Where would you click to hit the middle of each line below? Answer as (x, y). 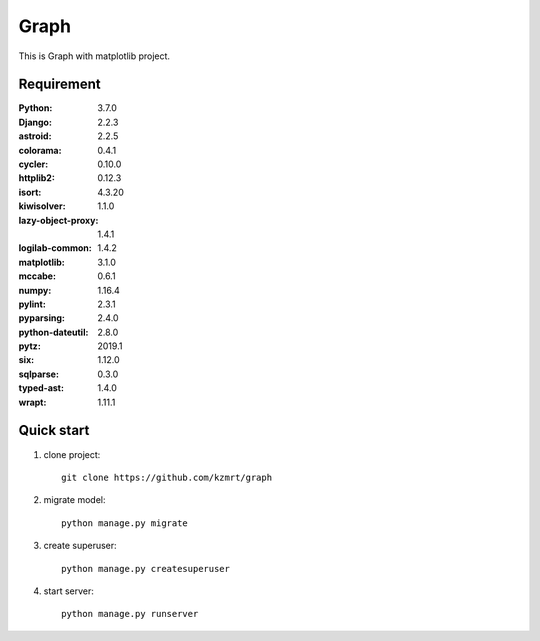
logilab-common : (55, 248)
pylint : (32, 304)
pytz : (30, 346)
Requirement (60, 84)
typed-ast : (41, 388)
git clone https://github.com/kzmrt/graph (167, 477)
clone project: (72, 454)
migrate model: (74, 500)
